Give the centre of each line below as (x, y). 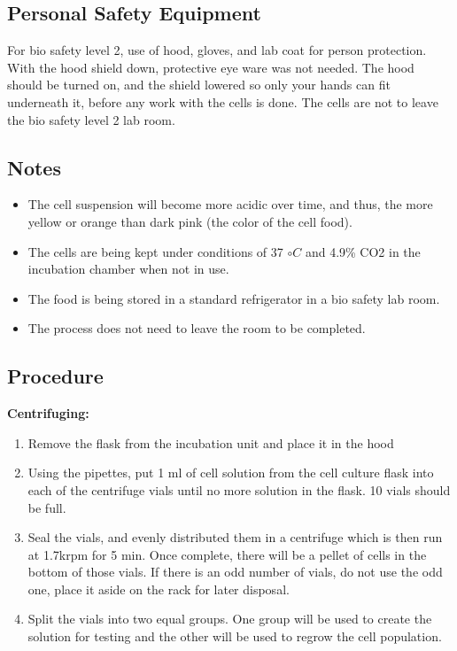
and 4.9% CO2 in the (363, 251)
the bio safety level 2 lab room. (91, 119)
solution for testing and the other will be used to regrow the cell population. (235, 636)
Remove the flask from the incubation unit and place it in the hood (211, 442)
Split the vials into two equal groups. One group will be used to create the (230, 619)
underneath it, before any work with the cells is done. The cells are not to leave (223, 101)
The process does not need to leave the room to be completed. (197, 328)
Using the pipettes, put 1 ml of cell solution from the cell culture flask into (231, 473)
